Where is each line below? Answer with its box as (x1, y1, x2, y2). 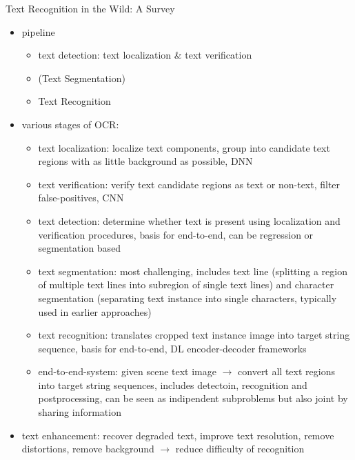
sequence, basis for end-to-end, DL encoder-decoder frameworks (38, 341, 307, 355)
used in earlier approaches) (38, 304, 152, 319)
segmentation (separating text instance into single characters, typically (38, 290, 337, 305)
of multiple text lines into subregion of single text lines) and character (38, 277, 334, 292)
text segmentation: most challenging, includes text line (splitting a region (38, 263, 347, 278)
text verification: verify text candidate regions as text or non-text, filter (38, 177, 341, 191)
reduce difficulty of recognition (175, 441, 305, 456)
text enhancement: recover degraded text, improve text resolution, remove (21, 428, 334, 442)
